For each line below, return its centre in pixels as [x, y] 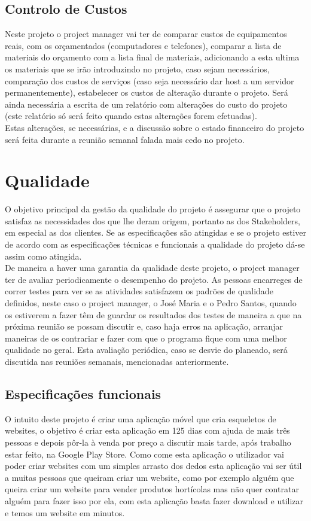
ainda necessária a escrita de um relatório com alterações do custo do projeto [146, 104]
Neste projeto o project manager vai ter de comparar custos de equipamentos [146, 34]
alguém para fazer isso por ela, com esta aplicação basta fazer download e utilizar [154, 500]
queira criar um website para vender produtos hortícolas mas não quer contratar [152, 489]
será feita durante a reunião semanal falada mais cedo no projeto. [125, 139]
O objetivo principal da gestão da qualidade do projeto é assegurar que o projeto [153, 209]
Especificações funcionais [83, 393]
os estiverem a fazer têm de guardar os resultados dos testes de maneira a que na [153, 314]
